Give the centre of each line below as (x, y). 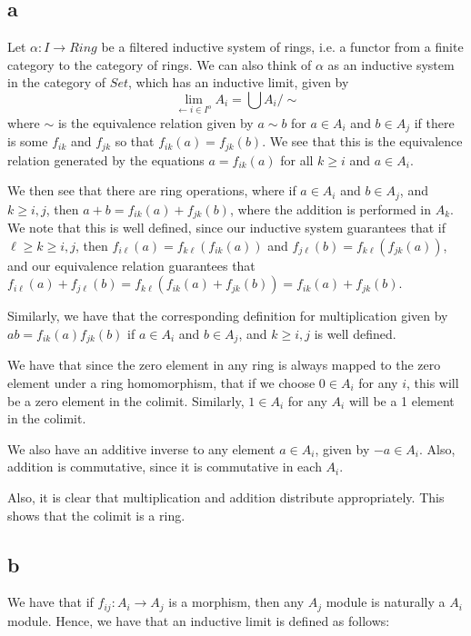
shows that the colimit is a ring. (96, 515)
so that (135, 141)
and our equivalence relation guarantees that (131, 265)
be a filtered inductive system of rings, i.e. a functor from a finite (282, 47)
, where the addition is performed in (331, 209)
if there (434, 122)
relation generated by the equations (106, 159)
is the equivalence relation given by (155, 122)
